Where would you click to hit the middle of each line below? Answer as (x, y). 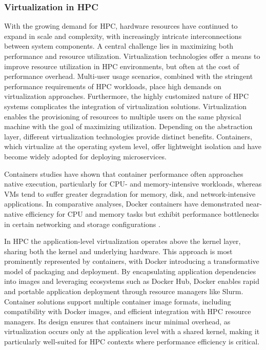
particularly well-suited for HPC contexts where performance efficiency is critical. (132, 342)
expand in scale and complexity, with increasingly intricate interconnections (123, 36)
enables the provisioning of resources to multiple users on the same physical (123, 116)
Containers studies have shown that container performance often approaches (124, 173)
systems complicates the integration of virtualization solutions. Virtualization (126, 106)
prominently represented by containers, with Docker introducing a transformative (132, 261)
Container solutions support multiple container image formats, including (118, 301)
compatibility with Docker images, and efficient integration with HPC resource (128, 311)
